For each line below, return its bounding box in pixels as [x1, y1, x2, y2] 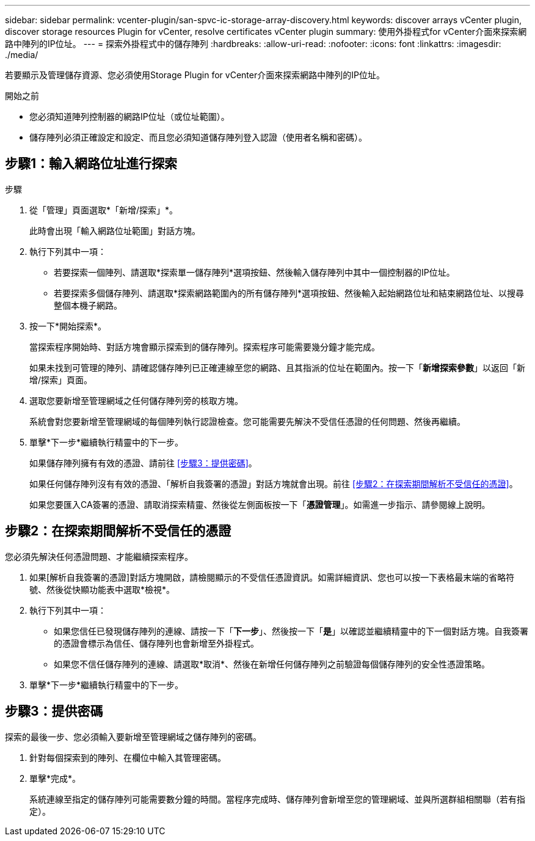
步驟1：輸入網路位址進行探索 [5, 156, 178, 172]
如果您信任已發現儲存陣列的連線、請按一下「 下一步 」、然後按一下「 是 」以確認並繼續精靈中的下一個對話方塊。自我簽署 [54, 625, 528, 636]
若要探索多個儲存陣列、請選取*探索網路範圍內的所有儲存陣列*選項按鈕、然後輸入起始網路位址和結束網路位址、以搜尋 [54, 287, 525, 298]
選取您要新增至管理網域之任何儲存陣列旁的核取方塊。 [29, 395, 243, 406]
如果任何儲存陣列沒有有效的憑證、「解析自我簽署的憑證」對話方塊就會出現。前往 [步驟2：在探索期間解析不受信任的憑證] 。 [29, 478, 518, 489]
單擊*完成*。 [29, 773, 81, 784]
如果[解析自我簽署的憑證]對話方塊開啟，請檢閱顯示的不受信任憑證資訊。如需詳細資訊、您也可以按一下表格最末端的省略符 [29, 571, 515, 582]
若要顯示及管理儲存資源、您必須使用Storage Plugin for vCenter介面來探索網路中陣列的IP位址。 [5, 70, 385, 80]
